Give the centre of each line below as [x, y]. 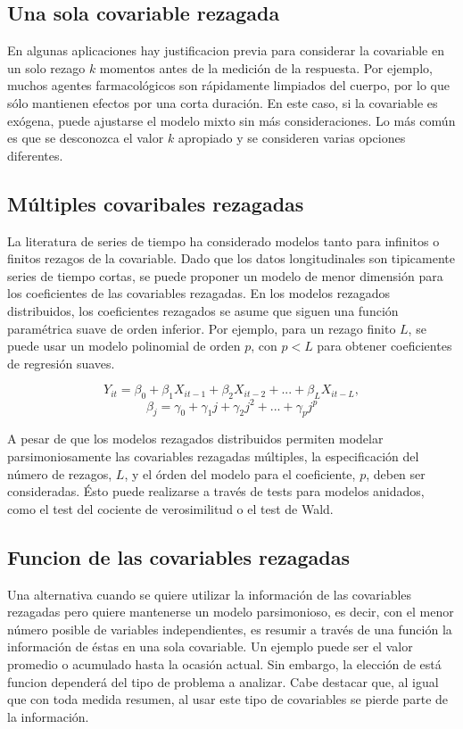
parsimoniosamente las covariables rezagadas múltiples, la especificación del [213, 456]
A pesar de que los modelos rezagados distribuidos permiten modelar [195, 439]
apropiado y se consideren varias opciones [292, 138]
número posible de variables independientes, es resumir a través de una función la [230, 629]
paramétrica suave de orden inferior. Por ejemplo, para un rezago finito [202, 328]
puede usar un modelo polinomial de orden [124, 346]
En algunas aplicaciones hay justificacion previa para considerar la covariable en [226, 50]
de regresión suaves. [61, 363]
